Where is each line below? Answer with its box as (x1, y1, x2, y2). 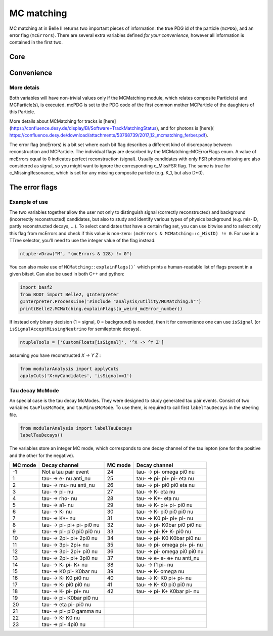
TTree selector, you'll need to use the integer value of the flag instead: (9, 238, 156, 244)
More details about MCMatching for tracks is (9, 118, 103, 124)
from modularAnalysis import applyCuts (20, 366, 119, 372)
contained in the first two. (9, 39, 63, 46)
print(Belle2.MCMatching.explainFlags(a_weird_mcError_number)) (20, 306, 183, 311)
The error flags (9, 183, 58, 192)
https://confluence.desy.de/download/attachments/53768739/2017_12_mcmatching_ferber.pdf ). (9, 132, 209, 139)
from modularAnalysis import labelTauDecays (20, 425, 132, 431)
